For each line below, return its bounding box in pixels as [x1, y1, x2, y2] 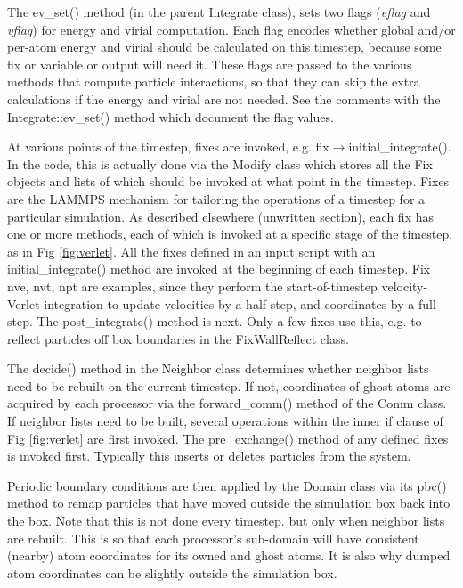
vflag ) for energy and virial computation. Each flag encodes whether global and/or [7, 20, 456, 38]
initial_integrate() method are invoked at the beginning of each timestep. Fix [7, 259, 431, 278]
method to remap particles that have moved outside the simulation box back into [7, 494, 451, 512]
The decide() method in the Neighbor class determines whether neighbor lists [7, 359, 429, 378]
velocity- [381, 276, 428, 295]
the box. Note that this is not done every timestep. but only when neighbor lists [7, 511, 445, 530]
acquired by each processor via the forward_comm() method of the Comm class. [7, 394, 447, 412]
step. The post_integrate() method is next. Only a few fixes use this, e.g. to [7, 312, 422, 331]
